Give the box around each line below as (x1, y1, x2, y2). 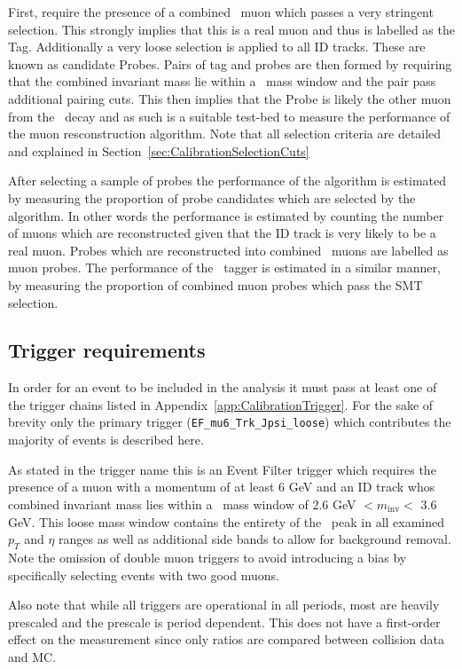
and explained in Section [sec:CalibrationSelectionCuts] (8, 141, 309, 160)
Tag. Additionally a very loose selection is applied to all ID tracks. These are (8, 37, 426, 56)
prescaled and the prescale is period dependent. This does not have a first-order (8, 612, 441, 631)
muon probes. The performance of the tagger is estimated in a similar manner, (8, 258, 441, 277)
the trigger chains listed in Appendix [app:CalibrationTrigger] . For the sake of (8, 395, 434, 413)
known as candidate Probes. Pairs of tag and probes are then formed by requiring (8, 54, 452, 73)
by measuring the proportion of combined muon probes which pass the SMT (8, 275, 423, 294)
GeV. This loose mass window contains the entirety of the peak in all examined (8, 512, 445, 531)
